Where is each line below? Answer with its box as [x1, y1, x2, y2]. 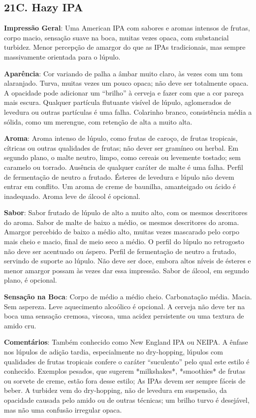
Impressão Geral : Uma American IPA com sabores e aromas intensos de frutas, [4, 23, 250, 33]
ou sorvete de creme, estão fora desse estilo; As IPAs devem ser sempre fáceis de [4, 375, 246, 386]
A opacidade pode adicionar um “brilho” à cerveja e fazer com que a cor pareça [4, 87, 244, 97]
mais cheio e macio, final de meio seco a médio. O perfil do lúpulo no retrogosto [4, 236, 244, 247]
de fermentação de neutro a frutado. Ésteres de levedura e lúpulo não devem [4, 171, 234, 182]
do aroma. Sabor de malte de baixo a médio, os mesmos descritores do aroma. [4, 217, 239, 227]
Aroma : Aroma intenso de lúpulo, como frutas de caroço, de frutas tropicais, [4, 133, 238, 143]
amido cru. [4, 320, 36, 330]
